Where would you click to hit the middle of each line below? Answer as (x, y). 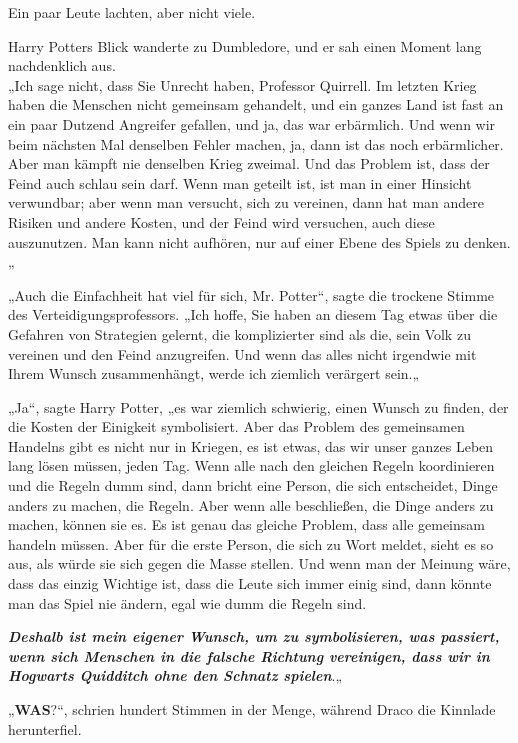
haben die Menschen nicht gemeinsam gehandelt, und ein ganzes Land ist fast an (256, 104)
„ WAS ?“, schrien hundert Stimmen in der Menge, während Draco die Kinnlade (252, 709)
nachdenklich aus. (62, 65)
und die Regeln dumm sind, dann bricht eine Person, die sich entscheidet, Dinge (253, 485)
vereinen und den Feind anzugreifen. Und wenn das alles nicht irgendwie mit (242, 353)
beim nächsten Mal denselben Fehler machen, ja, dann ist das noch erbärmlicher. (256, 143)
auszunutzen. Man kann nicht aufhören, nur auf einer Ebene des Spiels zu (234, 241)
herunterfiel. (45, 728)
